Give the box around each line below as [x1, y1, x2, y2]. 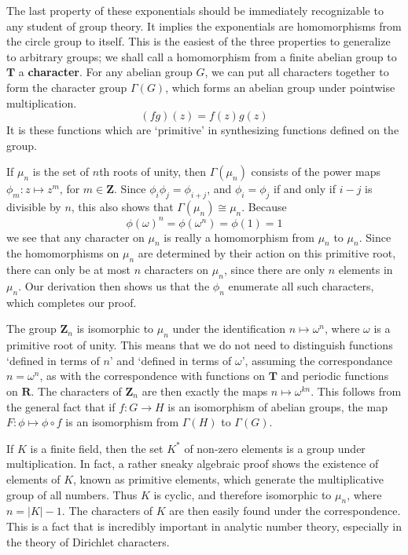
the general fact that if [6, 398, 116, 414]
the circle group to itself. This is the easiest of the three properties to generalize [6, 33, 391, 49]
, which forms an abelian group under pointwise [165, 79, 395, 95]
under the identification [172, 320, 286, 337]
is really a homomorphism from [164, 228, 314, 245]
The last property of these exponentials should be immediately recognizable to [6, 2, 384, 18]
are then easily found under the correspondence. [169, 502, 401, 519]
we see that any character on [6, 228, 145, 245]
